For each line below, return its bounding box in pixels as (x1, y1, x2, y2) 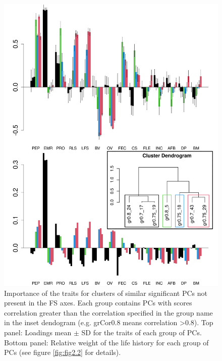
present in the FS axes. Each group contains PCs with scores (4, 297, 192, 308)
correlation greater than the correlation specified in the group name (4, 307, 213, 318)
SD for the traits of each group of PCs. (81, 327, 202, 338)
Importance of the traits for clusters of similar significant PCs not (4, 287, 207, 298)
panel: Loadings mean (4, 327, 72, 338)
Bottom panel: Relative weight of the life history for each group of (4, 337, 209, 347)
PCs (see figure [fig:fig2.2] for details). (4, 347, 121, 357)
